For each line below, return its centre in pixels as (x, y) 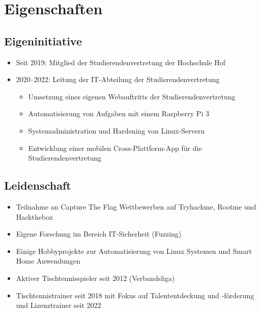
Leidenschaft (38, 185)
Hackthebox (35, 216)
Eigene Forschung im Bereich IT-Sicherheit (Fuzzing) (99, 234)
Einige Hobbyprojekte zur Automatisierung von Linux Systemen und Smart (134, 251)
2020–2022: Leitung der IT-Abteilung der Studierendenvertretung (118, 79)
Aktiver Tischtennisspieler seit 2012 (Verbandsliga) (95, 278)
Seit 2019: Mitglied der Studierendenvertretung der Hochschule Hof (121, 62)
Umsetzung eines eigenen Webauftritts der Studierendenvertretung (132, 96)
